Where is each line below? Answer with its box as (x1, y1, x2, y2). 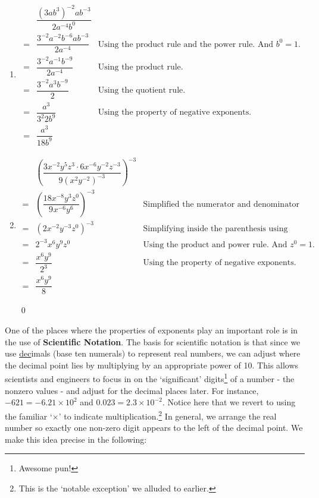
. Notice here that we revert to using (162, 396, 296, 408)
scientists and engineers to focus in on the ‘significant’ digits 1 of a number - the (5, 371, 295, 385)
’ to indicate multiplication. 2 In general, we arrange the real (58, 408, 277, 422)
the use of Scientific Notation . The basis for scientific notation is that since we (5, 335, 301, 348)
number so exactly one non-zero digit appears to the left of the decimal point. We (5, 421, 303, 434)
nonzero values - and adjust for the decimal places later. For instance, (5, 384, 259, 396)
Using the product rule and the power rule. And (98, 40, 273, 49)
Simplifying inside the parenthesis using (143, 225, 288, 234)
